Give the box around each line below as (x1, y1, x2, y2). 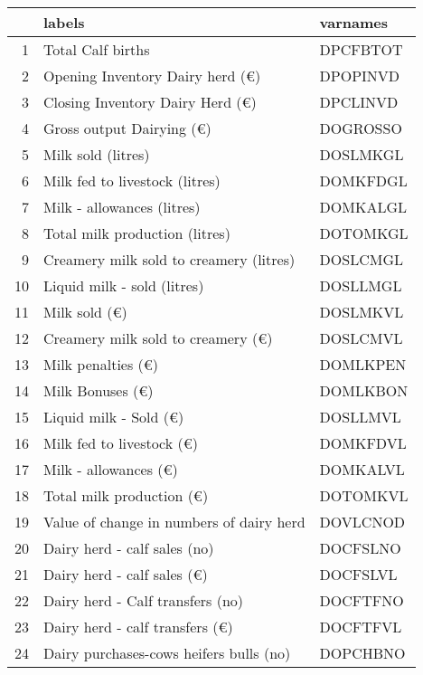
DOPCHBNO (319, 642, 406, 663)
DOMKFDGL (319, 170, 408, 191)
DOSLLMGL (319, 275, 402, 296)
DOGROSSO (319, 118, 402, 138)
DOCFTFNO (319, 590, 404, 611)
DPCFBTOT (319, 39, 403, 60)
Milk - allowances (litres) (43, 196, 201, 217)
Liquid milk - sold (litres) (43, 275, 204, 296)
